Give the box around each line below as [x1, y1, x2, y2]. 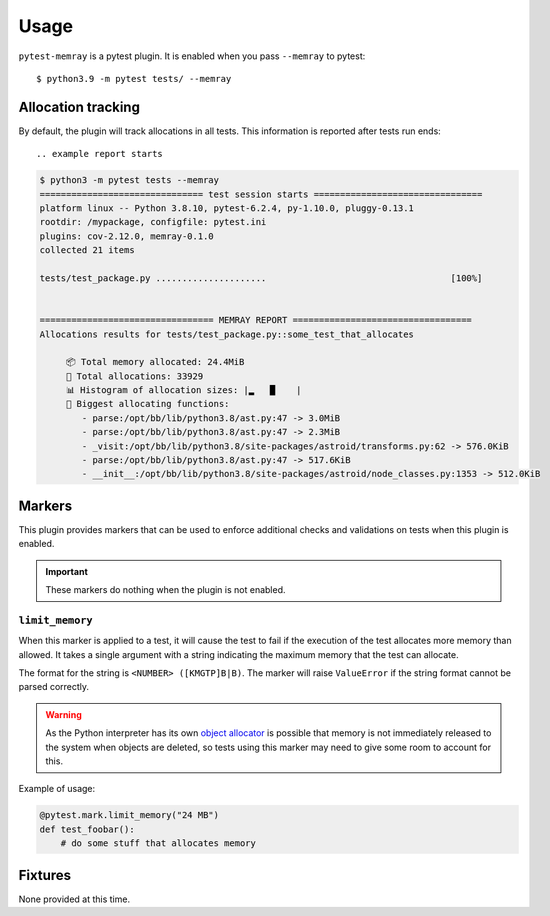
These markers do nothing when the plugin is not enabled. [45, 584, 286, 596]
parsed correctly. [18, 681, 90, 693]
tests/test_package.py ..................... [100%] [39, 272, 483, 284]
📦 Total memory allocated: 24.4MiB [65, 356, 245, 368]
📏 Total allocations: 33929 [65, 370, 204, 382]
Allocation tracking [18, 98, 140, 115]
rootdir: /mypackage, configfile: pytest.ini [39, 216, 267, 228]
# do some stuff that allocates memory [60, 838, 257, 849]
